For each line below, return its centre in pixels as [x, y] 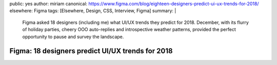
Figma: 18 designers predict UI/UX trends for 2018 [91, 51]
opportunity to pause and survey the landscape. [73, 37]
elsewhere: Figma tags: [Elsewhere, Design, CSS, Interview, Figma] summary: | [93, 11]
